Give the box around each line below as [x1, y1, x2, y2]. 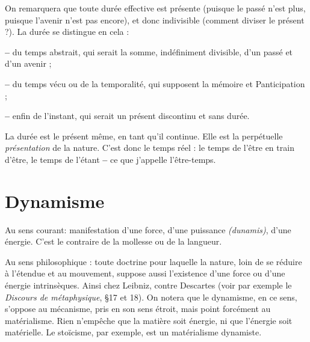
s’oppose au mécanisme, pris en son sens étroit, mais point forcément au [5, 302, 271, 315]
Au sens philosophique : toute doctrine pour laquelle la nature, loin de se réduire [5, 255, 302, 267]
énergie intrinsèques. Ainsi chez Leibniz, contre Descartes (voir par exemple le [5, 279, 292, 292]
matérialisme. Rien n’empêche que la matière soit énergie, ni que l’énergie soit [5, 314, 293, 326]
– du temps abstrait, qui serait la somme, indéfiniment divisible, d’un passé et [5, 45, 293, 58]
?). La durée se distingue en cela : [5, 25, 129, 38]
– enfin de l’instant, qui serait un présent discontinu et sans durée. [5, 109, 250, 122]
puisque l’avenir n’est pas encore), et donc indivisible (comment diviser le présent [5, 13, 305, 26]
